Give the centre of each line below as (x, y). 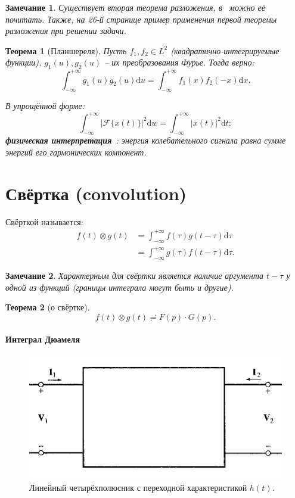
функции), (24, 62)
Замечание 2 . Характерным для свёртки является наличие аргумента (135, 275)
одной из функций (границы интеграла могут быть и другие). (119, 287)
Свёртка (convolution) (96, 193)
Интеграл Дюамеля (43, 339)
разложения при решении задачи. (66, 31)
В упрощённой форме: (45, 106)
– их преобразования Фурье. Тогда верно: (179, 62)
